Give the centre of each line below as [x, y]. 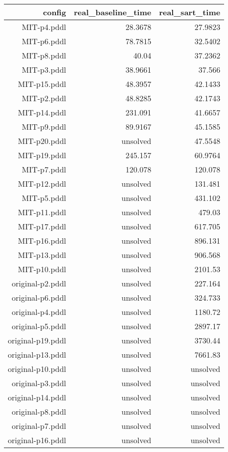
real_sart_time [190, 12]
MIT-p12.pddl [42, 184]
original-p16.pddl [37, 440]
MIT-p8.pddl [44, 55]
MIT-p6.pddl [44, 41]
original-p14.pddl [37, 397]
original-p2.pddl [39, 283]
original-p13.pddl [37, 354]
